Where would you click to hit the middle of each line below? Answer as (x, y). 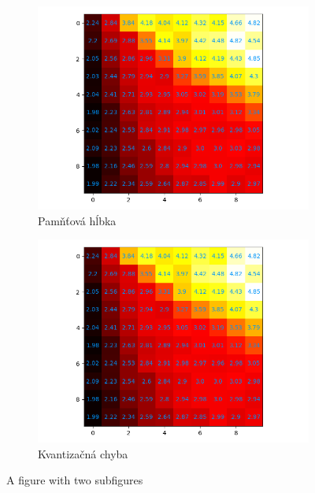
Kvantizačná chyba (83, 453)
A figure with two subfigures (75, 480)
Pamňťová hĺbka (77, 220)
